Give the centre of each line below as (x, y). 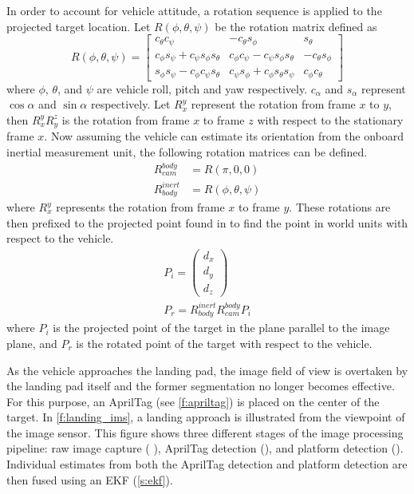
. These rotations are (340, 207)
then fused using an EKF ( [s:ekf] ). (90, 479)
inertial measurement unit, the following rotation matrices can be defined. (187, 151)
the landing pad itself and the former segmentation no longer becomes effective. (201, 386)
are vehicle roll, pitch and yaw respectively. (202, 88)
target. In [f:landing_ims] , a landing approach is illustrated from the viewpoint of (206, 417)
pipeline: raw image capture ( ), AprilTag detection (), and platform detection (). (205, 448)
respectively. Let (130, 104)
